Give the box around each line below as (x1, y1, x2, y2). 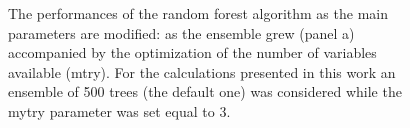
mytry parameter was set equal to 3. (8, 100, 231, 121)
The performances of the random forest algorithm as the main (8, 3, 388, 23)
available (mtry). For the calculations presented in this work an (8, 61, 396, 82)
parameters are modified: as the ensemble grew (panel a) (8, 22, 355, 43)
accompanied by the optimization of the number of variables (8, 42, 377, 63)
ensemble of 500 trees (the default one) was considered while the (8, 81, 402, 102)
